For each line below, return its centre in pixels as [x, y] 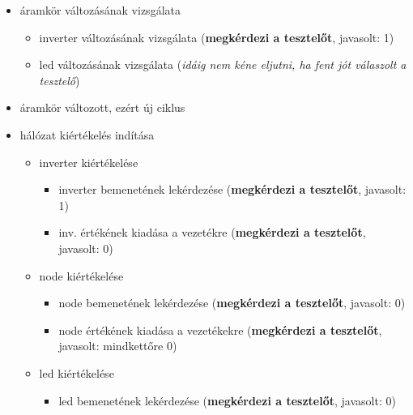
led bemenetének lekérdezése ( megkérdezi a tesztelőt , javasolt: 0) [227, 400]
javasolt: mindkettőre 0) [118, 346]
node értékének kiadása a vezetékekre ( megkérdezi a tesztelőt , [220, 329]
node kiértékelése [81, 275]
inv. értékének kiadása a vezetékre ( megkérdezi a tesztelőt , [212, 232]
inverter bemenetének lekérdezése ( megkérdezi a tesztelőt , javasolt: [232, 189]
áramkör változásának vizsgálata [100, 10]
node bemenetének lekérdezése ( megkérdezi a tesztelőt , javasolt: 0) [232, 303]
